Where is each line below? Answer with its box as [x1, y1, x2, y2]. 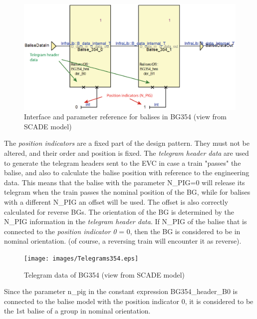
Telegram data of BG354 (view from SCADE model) [24, 269, 185, 280]
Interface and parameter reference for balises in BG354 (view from [24, 111, 227, 122]
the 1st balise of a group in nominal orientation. [4, 306, 151, 316]
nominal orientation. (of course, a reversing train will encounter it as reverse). [4, 236, 242, 246]
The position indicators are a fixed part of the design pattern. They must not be [4, 138, 250, 148]
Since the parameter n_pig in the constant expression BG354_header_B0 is [4, 286, 238, 297]
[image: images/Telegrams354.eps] [24, 255, 139, 262]
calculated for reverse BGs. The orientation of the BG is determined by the [4, 206, 235, 217]
